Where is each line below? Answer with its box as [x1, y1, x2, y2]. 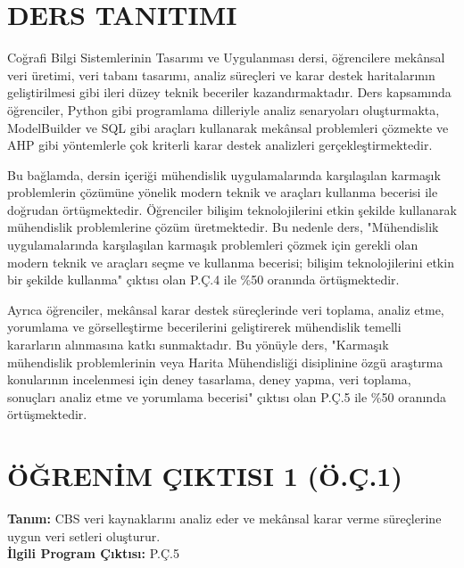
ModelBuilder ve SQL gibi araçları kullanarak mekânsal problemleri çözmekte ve [7, 118, 449, 136]
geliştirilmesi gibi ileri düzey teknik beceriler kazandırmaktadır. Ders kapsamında [7, 83, 452, 102]
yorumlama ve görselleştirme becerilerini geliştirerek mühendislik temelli [7, 317, 402, 336]
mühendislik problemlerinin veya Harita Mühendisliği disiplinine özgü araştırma [7, 352, 443, 371]
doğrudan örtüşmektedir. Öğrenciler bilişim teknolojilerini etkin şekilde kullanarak [7, 200, 457, 218]
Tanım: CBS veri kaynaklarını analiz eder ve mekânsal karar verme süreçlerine [7, 509, 442, 528]
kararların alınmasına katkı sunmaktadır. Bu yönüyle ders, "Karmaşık [7, 335, 389, 354]
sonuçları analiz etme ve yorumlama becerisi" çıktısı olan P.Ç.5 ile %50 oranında [7, 387, 446, 406]
